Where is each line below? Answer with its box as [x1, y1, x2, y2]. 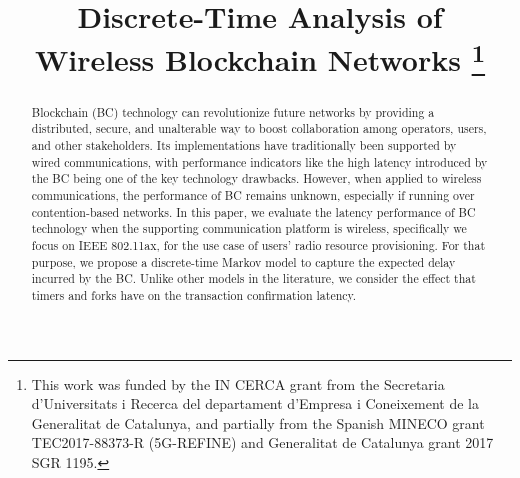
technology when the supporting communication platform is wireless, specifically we [31, 220, 467, 237]
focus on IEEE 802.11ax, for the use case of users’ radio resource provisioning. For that [31, 236, 486, 253]
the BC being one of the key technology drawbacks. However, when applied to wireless [31, 170, 482, 187]
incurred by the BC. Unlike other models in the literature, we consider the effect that [31, 270, 476, 287]
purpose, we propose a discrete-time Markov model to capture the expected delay [31, 253, 456, 270]
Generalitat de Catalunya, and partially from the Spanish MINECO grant [31, 412, 485, 433]
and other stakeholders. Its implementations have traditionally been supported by [31, 137, 457, 153]
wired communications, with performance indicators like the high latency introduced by [31, 153, 488, 170]
